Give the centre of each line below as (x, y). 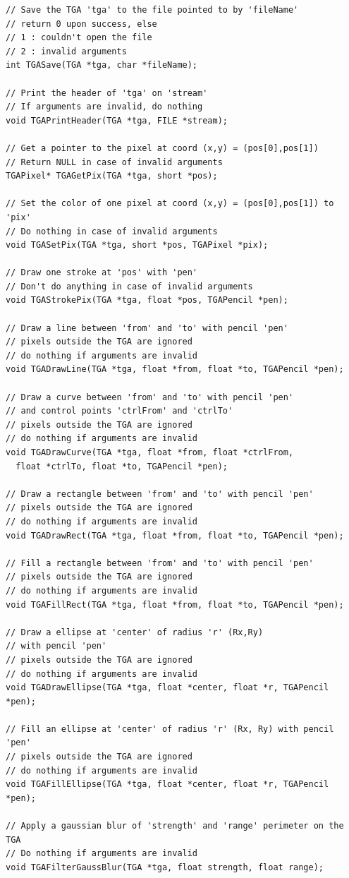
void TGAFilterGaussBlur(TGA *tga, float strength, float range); (165, 867)
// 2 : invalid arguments (66, 51)
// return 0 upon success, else (81, 24)
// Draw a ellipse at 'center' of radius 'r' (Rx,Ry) (135, 632)
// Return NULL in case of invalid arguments (114, 162)
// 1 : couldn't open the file (79, 38)
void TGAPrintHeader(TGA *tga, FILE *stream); (117, 120)
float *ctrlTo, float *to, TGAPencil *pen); (122, 466)
